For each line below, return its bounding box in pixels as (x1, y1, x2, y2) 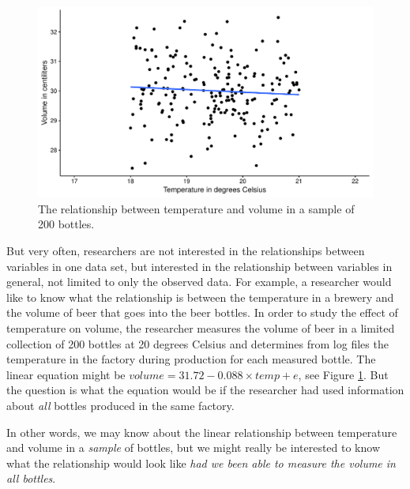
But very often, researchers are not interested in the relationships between (6, 243, 365, 258)
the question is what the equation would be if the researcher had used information (6, 382, 404, 398)
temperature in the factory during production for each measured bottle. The (6, 351, 376, 367)
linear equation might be (6, 366, 126, 382)
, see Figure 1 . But (298, 366, 389, 382)
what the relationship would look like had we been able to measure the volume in (6, 454, 396, 471)
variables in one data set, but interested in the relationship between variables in (6, 258, 393, 274)
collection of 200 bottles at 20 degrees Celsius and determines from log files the (6, 335, 389, 352)
